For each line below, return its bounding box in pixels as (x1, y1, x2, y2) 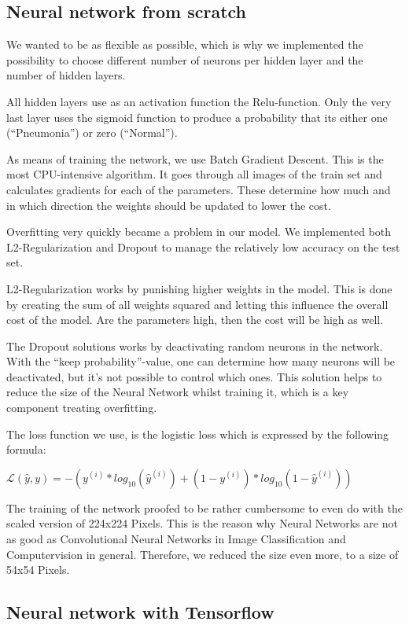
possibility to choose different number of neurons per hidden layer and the (6, 51, 363, 68)
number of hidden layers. (6, 67, 126, 83)
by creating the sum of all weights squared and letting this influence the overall (6, 296, 389, 312)
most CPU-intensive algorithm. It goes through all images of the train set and (6, 166, 382, 182)
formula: (6, 441, 46, 458)
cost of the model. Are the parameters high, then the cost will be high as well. (6, 311, 384, 328)
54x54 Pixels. (6, 561, 70, 578)
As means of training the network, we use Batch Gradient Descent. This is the (6, 150, 384, 167)
